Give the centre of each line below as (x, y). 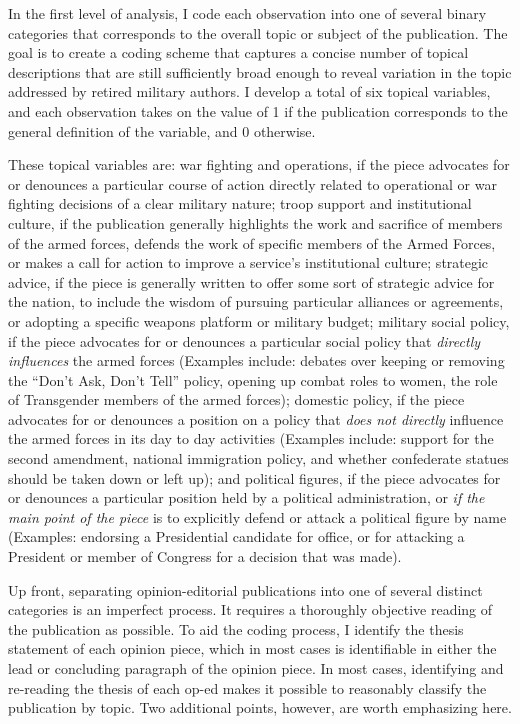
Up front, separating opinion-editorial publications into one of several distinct (245, 589)
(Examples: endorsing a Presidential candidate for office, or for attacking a (236, 536)
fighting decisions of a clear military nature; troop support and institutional (240, 203)
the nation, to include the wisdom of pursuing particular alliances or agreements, (256, 301)
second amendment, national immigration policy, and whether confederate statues (258, 458)
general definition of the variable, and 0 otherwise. (162, 130)
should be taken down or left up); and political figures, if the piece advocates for (254, 477)
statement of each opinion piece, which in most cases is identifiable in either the (252, 648)
